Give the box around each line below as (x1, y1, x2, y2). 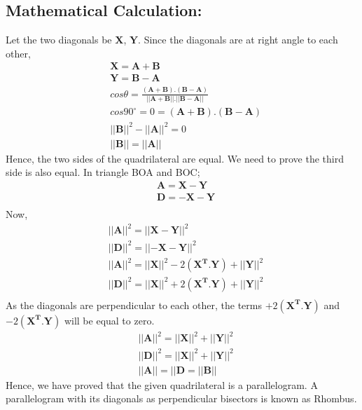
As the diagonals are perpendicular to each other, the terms (6, 297, 262, 312)
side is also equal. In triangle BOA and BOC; (6, 165, 200, 179)
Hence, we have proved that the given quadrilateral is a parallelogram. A (6, 377, 318, 392)
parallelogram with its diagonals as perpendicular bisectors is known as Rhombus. (6, 391, 357, 406)
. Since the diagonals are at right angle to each (138, 32, 338, 47)
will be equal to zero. (64, 313, 155, 327)
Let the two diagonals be (6, 32, 112, 47)
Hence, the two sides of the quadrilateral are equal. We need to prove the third (6, 151, 344, 165)
